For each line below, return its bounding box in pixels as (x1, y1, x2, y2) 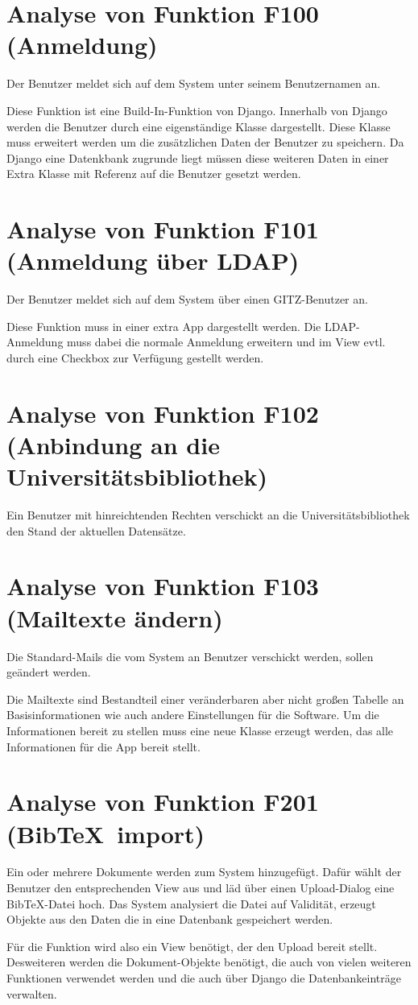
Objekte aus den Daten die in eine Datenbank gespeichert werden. (6, 911, 333, 928)
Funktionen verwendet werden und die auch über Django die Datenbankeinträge (6, 970, 402, 986)
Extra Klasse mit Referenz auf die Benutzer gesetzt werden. (6, 165, 301, 182)
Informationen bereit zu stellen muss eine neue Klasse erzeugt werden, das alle (6, 722, 394, 738)
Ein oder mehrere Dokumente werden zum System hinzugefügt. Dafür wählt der (6, 863, 402, 880)
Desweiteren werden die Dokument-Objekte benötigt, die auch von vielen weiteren (6, 953, 412, 970)
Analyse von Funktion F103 (6, 569, 319, 602)
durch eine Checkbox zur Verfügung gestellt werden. (6, 349, 264, 366)
